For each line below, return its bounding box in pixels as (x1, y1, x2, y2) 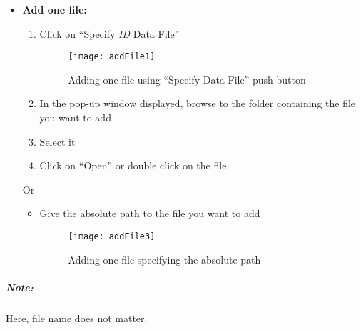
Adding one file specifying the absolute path (68, 251, 261, 266)
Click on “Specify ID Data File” (39, 26, 180, 41)
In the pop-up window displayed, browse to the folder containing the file (39, 96, 356, 111)
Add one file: (22, 2, 87, 16)
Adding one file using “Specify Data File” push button (68, 71, 306, 86)
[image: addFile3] (68, 231, 156, 241)
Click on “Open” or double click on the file (39, 158, 227, 173)
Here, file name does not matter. (6, 310, 148, 325)
